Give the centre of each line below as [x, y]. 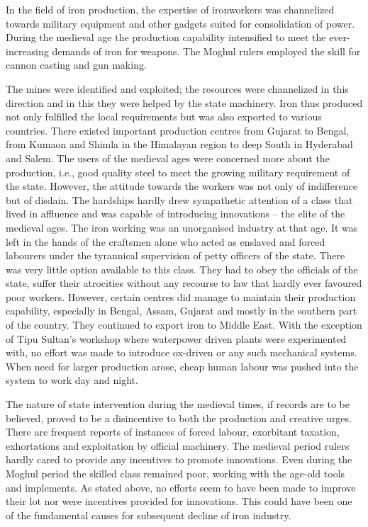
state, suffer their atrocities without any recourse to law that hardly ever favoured [184, 283]
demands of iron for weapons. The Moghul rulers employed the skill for [206, 51]
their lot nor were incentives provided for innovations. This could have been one [179, 501]
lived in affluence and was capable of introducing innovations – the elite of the [175, 214]
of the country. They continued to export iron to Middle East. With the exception [184, 325]
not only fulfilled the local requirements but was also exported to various [164, 117]
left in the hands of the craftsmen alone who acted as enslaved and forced [166, 241]
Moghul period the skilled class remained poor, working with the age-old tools [175, 473]
